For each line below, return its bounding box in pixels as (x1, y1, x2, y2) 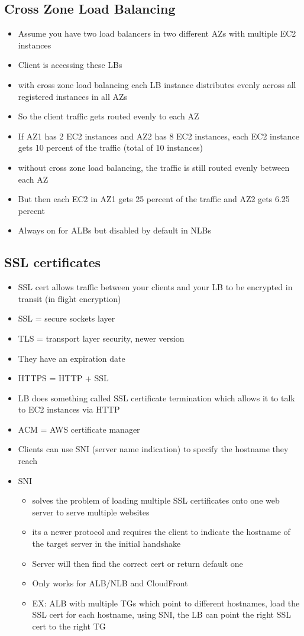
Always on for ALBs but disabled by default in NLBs (18, 224, 212, 236)
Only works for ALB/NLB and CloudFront (32, 577, 188, 589)
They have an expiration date (18, 352, 125, 364)
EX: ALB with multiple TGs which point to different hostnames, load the (32, 596, 300, 609)
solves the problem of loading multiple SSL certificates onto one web (32, 494, 280, 507)
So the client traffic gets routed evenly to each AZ (18, 110, 199, 122)
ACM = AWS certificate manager (18, 423, 140, 435)
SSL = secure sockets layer (18, 312, 115, 325)
